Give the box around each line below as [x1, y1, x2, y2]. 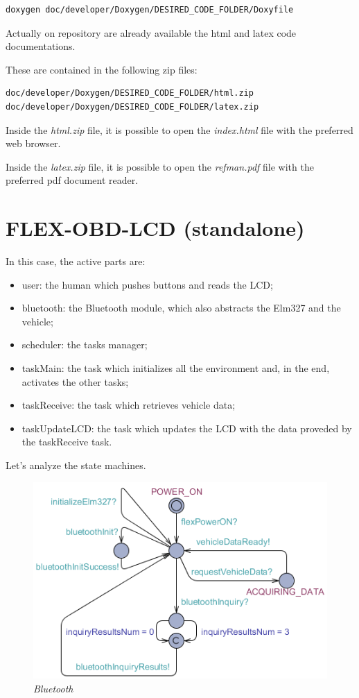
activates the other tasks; [21, 374, 129, 389]
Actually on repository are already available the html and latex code [6, 25, 297, 40]
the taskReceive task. [21, 434, 112, 449]
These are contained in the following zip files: [6, 62, 198, 76]
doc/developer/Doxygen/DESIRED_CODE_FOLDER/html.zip [6, 88, 254, 99]
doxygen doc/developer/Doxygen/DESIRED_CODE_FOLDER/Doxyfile [6, 5, 294, 15]
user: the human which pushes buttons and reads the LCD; [21, 277, 273, 291]
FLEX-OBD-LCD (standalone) [6, 214, 305, 242]
